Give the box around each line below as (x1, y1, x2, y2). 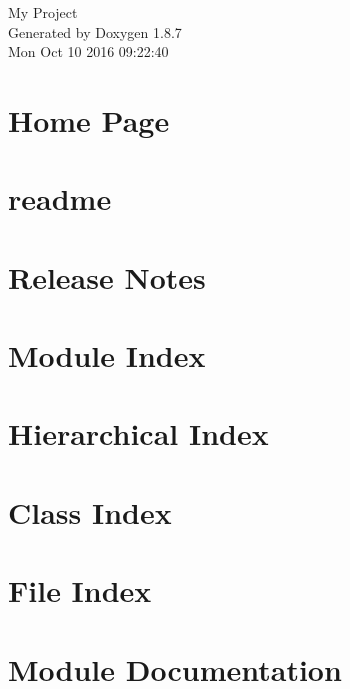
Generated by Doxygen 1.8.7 (8, 21, 182, 42)
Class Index (8, 491, 172, 532)
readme (8, 178, 112, 219)
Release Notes (8, 256, 206, 297)
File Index (8, 570, 152, 611)
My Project (8, 2, 78, 22)
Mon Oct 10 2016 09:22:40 (8, 41, 169, 62)
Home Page (8, 99, 170, 140)
